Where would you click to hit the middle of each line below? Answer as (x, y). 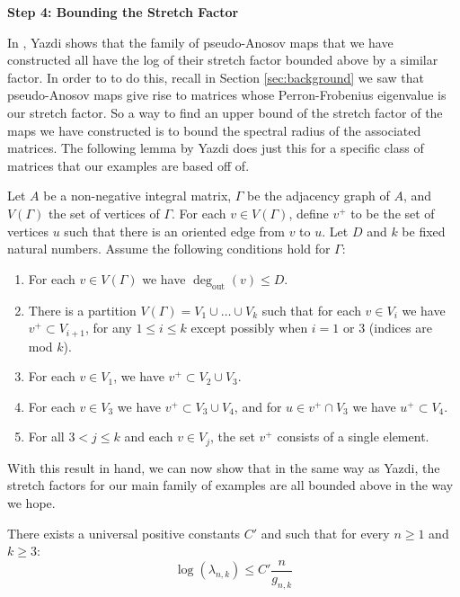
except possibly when (249, 328)
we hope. (31, 502)
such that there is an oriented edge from (174, 231)
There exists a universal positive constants (124, 533)
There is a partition (82, 310)
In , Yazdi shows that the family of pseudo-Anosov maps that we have (200, 42)
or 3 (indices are (388, 328)
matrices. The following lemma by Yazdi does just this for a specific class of (216, 148)
